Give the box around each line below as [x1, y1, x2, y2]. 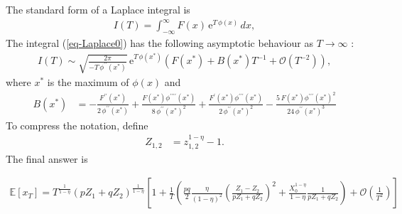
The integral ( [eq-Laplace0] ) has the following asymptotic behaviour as [6, 35, 313, 50]
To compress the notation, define [6, 117, 148, 132]
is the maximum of [47, 75, 129, 90]
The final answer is [6, 151, 88, 166]
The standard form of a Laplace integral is [6, 2, 190, 16]
